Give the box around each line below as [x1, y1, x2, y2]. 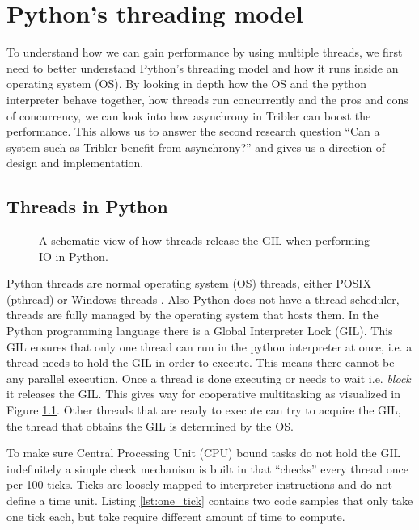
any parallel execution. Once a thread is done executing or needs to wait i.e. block [6, 369, 411, 386]
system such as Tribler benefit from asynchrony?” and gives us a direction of [6, 138, 386, 155]
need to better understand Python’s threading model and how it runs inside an [6, 59, 399, 76]
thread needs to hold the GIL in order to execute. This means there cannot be [6, 354, 395, 371]
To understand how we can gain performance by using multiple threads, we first [6, 44, 403, 61]
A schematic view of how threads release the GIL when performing [39, 232, 370, 249]
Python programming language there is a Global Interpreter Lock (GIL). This [6, 322, 393, 339]
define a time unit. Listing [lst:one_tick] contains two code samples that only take [6, 491, 413, 508]
